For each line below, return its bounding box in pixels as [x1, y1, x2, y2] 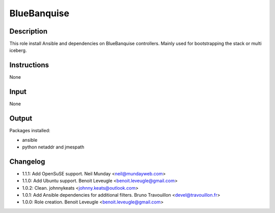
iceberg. [9, 47, 27, 53]
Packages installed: [9, 128, 50, 134]
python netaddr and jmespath [22, 144, 85, 150]
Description [9, 27, 48, 36]
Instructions [9, 61, 49, 70]
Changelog [9, 157, 45, 166]
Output [9, 114, 33, 123]
